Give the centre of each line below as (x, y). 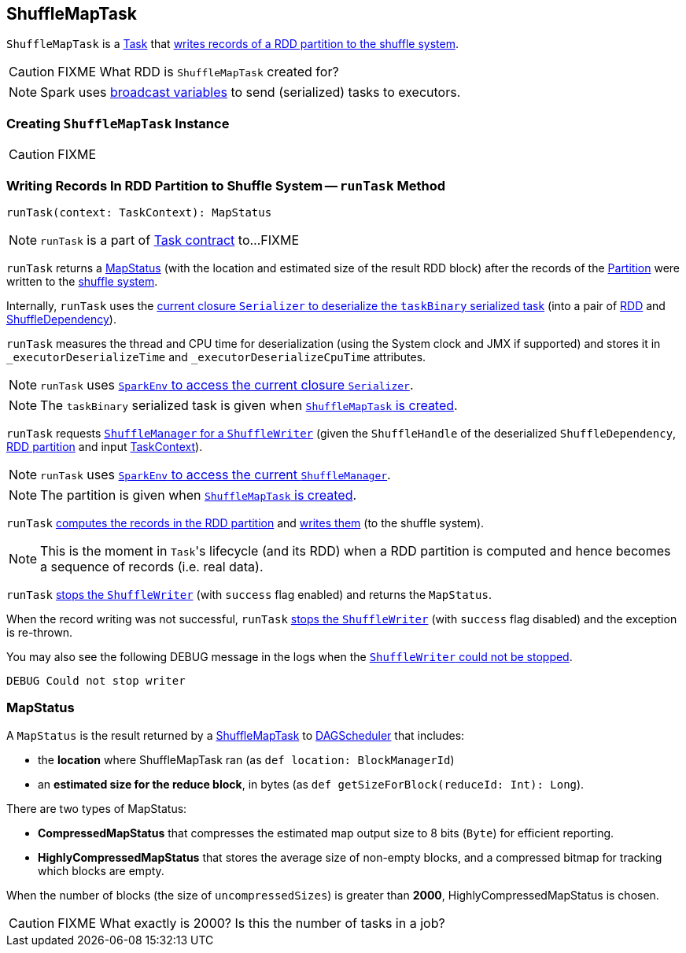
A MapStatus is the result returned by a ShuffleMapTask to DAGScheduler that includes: (236, 735)
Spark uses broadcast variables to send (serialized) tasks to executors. (251, 92)
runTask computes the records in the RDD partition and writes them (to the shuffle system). (245, 523)
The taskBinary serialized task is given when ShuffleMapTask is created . (249, 405)
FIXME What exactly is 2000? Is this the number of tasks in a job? (251, 923)
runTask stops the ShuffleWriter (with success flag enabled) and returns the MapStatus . (249, 594)
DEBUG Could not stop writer (96, 680)
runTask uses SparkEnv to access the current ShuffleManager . (216, 474)
